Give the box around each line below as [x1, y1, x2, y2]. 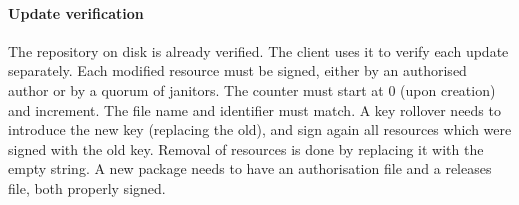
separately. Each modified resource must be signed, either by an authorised [8, 60, 467, 81]
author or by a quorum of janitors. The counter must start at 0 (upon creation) [8, 79, 496, 100]
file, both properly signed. [8, 177, 166, 198]
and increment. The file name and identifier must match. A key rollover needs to [8, 99, 501, 120]
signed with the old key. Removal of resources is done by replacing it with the [8, 138, 484, 159]
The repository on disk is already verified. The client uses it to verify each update [8, 40, 509, 61]
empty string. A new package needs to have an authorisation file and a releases [8, 158, 492, 179]
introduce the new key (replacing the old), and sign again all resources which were [8, 119, 512, 140]
